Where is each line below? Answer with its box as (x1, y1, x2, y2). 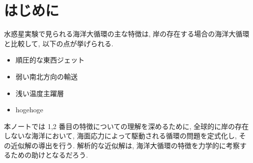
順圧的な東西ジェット (15, 55, 85, 65)
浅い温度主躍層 (15, 88, 64, 98)
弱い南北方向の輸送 (15, 71, 78, 81)
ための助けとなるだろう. (10, 150, 88, 160)
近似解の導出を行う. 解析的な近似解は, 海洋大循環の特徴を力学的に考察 (10, 140, 240, 150)
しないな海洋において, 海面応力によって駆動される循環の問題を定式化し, (4, 130, 237, 141)
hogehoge (15, 104, 43, 115)
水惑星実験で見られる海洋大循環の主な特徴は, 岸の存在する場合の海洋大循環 (4, 29, 250, 39)
